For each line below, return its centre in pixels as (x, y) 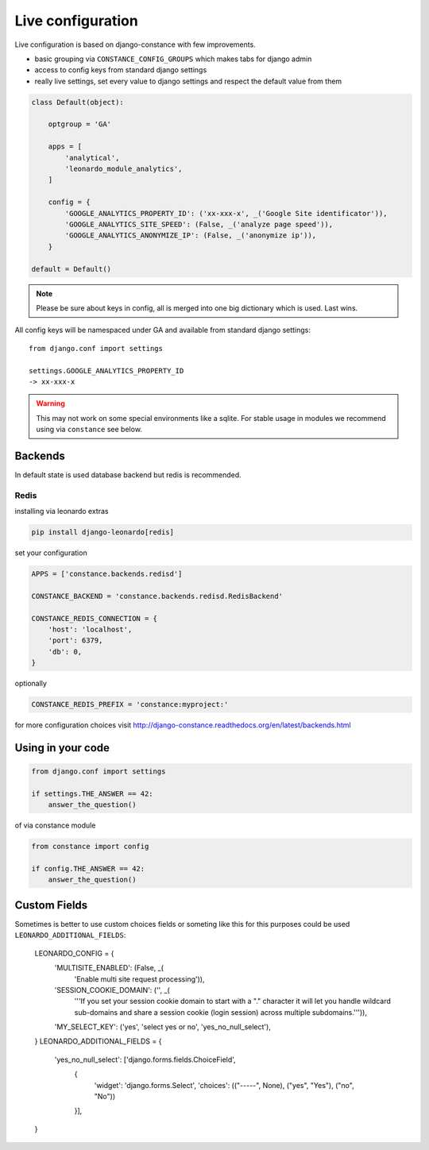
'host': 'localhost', (90, 630)
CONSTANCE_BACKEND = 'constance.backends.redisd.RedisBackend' (157, 596)
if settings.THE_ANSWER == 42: (93, 793)
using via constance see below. (89, 430)
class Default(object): (78, 102)
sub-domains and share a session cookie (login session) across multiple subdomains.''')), (220, 1012)
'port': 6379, (75, 641)
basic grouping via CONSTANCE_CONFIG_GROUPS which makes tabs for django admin (173, 59)
